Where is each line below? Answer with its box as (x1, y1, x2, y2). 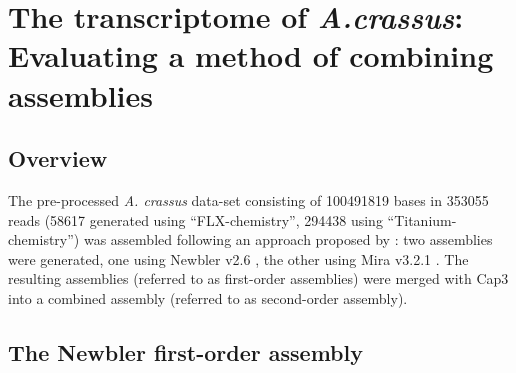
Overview (8, 143, 108, 174)
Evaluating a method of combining (8, 35, 494, 76)
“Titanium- (387, 209, 457, 230)
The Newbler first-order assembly (8, 336, 363, 367)
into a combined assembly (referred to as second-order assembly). (8, 287, 408, 308)
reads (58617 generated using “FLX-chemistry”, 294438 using (8, 209, 383, 230)
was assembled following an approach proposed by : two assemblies (83, 229, 493, 250)
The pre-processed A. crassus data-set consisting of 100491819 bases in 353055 (8, 189, 489, 210)
